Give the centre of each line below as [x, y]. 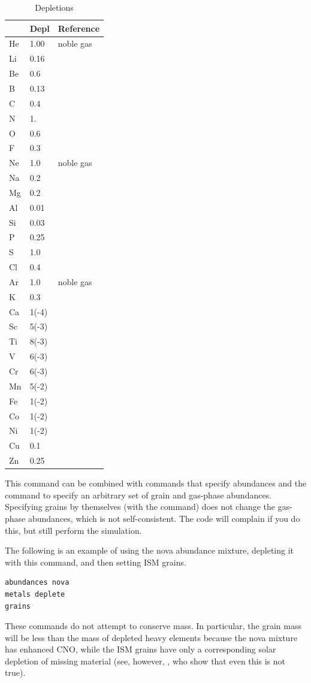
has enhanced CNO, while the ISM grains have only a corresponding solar [141, 649]
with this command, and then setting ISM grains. [96, 562]
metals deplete [35, 594]
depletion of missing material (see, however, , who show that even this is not [145, 661]
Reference [79, 28]
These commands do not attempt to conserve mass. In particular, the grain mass [153, 626]
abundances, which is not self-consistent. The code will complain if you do [164, 518]
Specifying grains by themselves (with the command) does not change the [140, 507]
